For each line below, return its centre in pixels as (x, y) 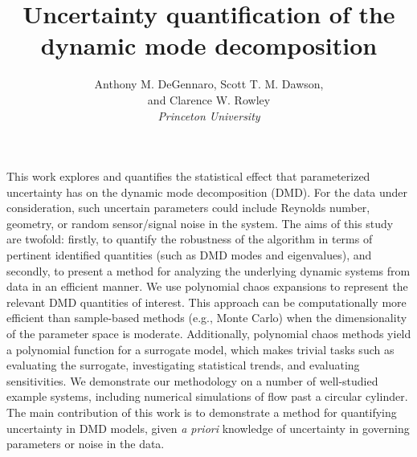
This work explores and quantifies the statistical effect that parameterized (188, 176)
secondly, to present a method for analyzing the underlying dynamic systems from (208, 270)
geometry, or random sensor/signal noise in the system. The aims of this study (200, 223)
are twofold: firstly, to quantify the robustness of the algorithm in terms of (190, 239)
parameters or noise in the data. (86, 444)
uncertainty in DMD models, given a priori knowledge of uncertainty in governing (208, 428)
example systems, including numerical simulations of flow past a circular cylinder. (207, 396)
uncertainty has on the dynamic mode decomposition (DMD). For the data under (207, 192)
